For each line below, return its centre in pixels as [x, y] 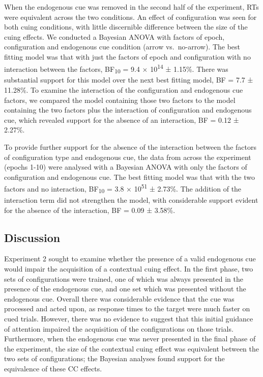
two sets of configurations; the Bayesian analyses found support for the [114, 358]
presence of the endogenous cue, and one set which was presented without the [125, 289]
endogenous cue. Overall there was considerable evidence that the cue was [119, 298]
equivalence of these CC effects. [53, 368]
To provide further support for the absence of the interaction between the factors [130, 146]
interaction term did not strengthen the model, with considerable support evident [131, 200]
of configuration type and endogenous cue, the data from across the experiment [128, 157]
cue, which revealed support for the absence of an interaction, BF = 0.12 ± [122, 119]
